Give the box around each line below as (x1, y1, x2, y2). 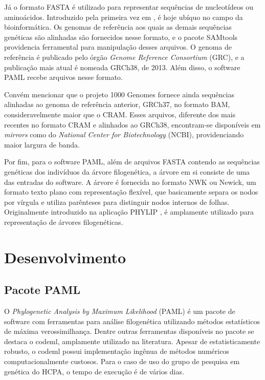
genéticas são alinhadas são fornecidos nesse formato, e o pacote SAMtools (4, 31, 238, 42)
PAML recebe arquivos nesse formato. (4, 72, 123, 82)
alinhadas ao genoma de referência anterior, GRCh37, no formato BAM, (4, 99, 230, 110)
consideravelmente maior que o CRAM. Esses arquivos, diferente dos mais (4, 109, 236, 119)
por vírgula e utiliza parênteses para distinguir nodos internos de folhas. (4, 196, 230, 207)
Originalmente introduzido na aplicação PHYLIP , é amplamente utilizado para (4, 206, 254, 217)
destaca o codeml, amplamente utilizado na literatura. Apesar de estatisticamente (4, 335, 260, 346)
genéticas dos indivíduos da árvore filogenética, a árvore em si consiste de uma (4, 166, 250, 177)
